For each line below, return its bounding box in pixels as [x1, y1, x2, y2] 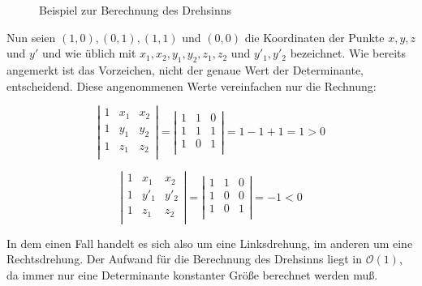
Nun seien [6, 28, 56, 45]
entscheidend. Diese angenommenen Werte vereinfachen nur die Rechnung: [6, 77, 377, 94]
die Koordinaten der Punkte [244, 28, 385, 45]
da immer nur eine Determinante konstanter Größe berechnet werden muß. [6, 267, 378, 284]
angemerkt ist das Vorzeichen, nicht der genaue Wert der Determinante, [6, 61, 364, 78]
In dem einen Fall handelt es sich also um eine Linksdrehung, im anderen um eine [6, 234, 413, 251]
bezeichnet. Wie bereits [290, 45, 407, 62]
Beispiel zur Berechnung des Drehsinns [39, 2, 232, 18]
